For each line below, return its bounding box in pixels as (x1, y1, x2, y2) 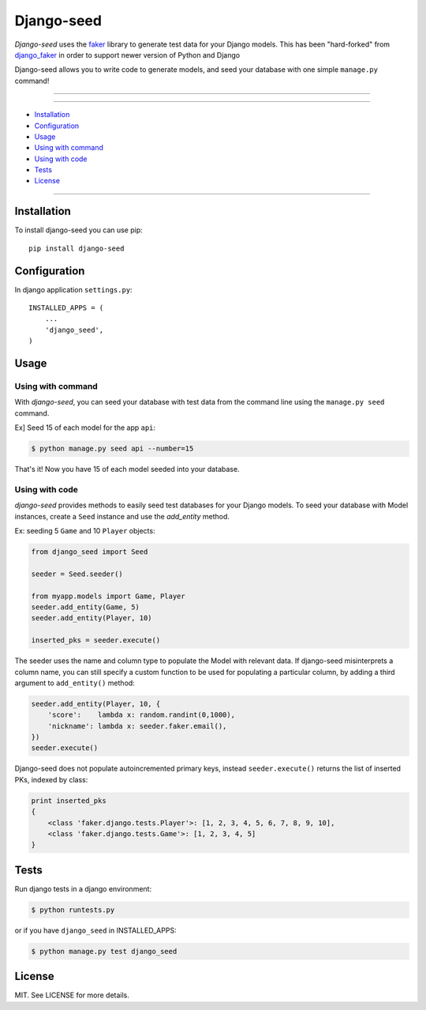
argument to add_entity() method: (14, 678, 136, 688)
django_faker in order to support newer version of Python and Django (14, 50, 241, 59)
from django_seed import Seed (31, 548, 148, 556)
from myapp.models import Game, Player (31, 591, 185, 601)
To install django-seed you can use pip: (14, 225, 144, 235)
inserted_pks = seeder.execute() (31, 636, 161, 645)
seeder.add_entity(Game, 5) (31, 602, 140, 612)
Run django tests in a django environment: (14, 884, 152, 893)
